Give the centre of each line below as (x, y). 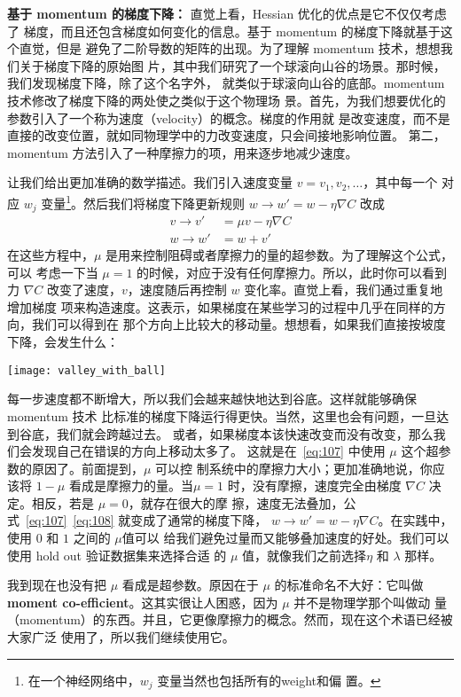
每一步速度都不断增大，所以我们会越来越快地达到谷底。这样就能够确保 (212, 399)
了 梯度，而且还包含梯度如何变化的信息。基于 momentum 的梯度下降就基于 (224, 31)
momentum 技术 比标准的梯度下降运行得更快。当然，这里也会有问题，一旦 (222, 415)
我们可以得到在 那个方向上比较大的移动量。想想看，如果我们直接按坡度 (238, 324)
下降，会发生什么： (63, 342)
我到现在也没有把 (57, 585)
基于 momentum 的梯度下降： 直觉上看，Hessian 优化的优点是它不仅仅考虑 (227, 13)
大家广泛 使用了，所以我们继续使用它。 (121, 637)
